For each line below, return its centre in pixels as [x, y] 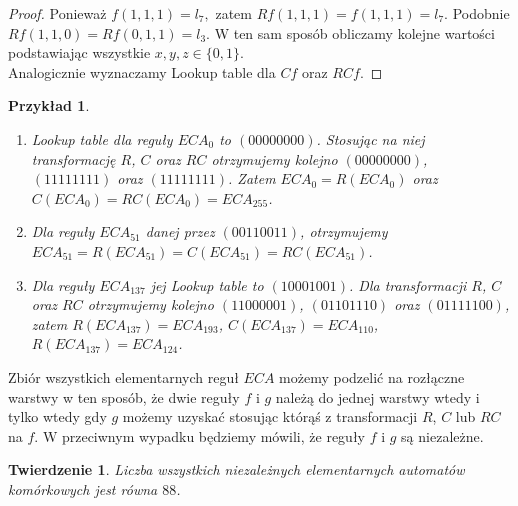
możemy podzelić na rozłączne [372, 376]
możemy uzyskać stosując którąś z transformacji [270, 416]
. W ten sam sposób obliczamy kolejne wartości [350, 32]
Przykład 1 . [49, 105]
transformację [73, 158]
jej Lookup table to [207, 284]
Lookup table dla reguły [102, 138]
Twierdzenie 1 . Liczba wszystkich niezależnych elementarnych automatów [236, 469]
